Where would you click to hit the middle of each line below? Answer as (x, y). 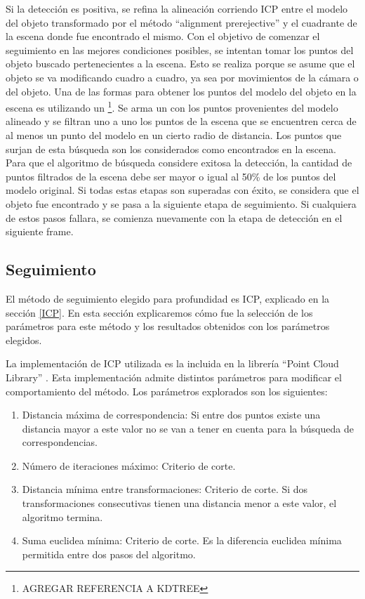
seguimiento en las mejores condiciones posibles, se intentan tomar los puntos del (180, 50)
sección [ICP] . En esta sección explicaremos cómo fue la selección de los (159, 312)
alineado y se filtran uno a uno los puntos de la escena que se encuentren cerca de (181, 121)
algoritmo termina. (62, 516)
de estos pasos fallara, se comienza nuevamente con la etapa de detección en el (174, 217)
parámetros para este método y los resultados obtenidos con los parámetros (168, 326)
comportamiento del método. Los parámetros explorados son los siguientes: (167, 391)
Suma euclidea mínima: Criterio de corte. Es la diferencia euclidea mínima (182, 540)
